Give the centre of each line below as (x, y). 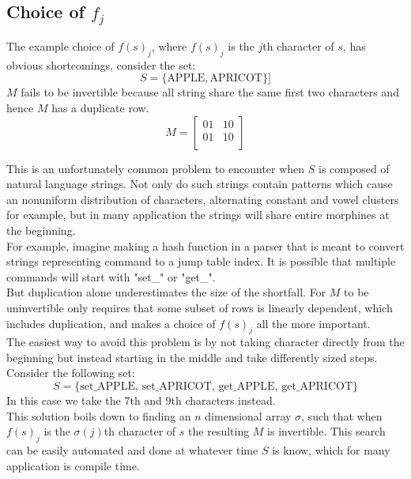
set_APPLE (107, 387)
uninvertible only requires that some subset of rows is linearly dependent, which (200, 307)
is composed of (354, 168)
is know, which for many (331, 450)
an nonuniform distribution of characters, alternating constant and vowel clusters (203, 199)
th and (146, 400)
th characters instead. (223, 400)
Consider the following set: (71, 373)
